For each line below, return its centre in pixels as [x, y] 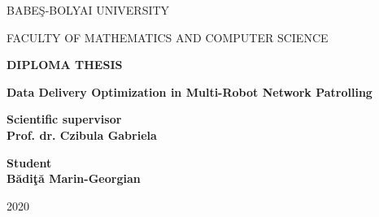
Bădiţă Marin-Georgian [74, 178]
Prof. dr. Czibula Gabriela [82, 135]
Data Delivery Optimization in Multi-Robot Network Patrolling [189, 91]
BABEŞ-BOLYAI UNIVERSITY [88, 10]
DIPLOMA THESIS [65, 65]
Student [29, 162]
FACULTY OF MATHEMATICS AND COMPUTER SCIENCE [168, 37]
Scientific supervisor [64, 119]
